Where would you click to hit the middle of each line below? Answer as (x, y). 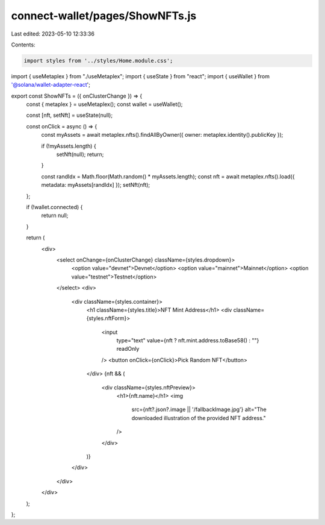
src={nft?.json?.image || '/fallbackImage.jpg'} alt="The (199, 409)
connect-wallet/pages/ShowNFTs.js (104, 16)
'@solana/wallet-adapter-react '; (51, 85)
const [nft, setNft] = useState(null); (70, 115)
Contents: (23, 45)
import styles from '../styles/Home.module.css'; (98, 61)
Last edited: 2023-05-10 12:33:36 (53, 34)
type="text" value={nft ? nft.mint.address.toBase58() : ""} (188, 341)
